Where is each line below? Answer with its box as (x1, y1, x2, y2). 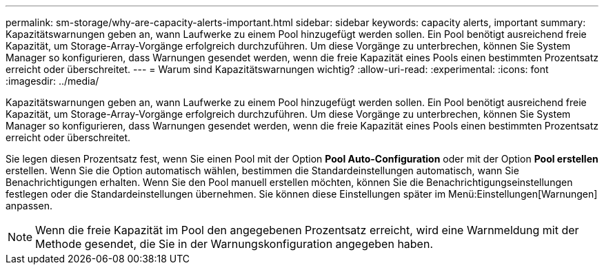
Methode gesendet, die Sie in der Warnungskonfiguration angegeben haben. (35, 237, 434, 251)
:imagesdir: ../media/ (6, 75, 99, 87)
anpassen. (6, 200, 52, 211)
